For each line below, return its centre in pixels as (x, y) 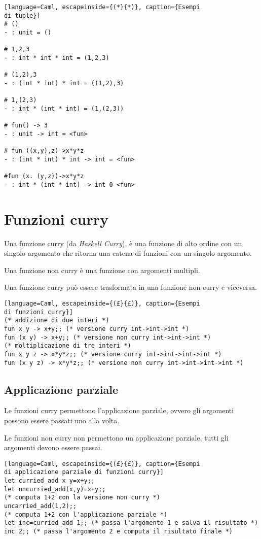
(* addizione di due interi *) (57, 321)
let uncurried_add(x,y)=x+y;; (55, 489)
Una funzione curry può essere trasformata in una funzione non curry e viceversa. (130, 287)
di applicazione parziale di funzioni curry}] (84, 472)
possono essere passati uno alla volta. (62, 420)
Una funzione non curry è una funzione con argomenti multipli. (102, 270)
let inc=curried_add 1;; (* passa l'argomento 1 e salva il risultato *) (131, 523)
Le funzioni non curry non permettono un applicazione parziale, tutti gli (116, 437)
